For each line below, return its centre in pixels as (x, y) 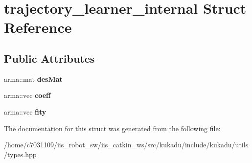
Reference (38, 27)
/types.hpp (20, 154)
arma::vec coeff (27, 95)
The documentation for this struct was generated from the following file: (112, 128)
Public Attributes (49, 58)
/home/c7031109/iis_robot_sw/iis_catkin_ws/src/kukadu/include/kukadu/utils (126, 145)
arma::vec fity (25, 111)
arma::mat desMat (33, 79)
